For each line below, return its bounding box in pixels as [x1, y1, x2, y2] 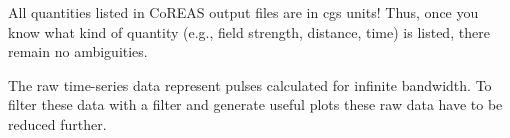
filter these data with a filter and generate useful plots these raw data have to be [8, 94, 503, 115]
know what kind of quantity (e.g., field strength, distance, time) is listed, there [8, 21, 490, 42]
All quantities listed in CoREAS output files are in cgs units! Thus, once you [8, 2, 479, 22]
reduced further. [8, 113, 107, 134]
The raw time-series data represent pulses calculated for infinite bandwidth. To [8, 74, 492, 95]
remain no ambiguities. [8, 41, 148, 62]
